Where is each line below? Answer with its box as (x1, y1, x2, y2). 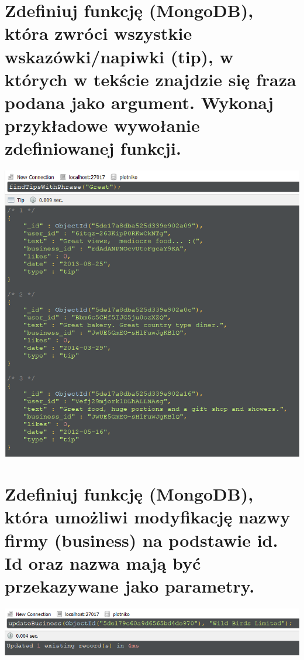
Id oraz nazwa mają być (5, 550, 201, 574)
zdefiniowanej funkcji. (5, 136, 181, 160)
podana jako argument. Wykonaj (5, 90, 274, 114)
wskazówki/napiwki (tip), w (5, 44, 234, 68)
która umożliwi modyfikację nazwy (5, 505, 291, 529)
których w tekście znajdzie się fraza (5, 67, 296, 91)
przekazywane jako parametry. (5, 574, 255, 597)
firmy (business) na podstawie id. (5, 528, 278, 552)
